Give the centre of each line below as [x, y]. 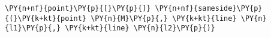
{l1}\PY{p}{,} [33, 28]
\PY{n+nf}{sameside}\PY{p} [209, 8]
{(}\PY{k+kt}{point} [46, 18]
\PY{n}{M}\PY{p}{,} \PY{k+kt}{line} [164, 18]
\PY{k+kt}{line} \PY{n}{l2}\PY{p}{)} [140, 28]
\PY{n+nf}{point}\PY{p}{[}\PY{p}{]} [78, 8]
